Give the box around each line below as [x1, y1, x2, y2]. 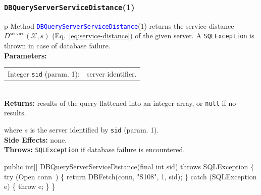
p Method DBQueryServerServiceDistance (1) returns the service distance [4, 20, 234, 31]
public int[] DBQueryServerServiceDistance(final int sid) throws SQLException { [4, 161, 254, 171]
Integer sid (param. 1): [8, 69, 80, 79]
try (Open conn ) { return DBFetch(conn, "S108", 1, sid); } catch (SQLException [4, 171, 257, 181]
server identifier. [86, 69, 137, 79]
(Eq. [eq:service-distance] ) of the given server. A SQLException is [52, 30, 254, 41]
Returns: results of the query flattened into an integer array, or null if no [4, 97, 236, 108]
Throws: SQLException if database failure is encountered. [4, 144, 185, 155]
